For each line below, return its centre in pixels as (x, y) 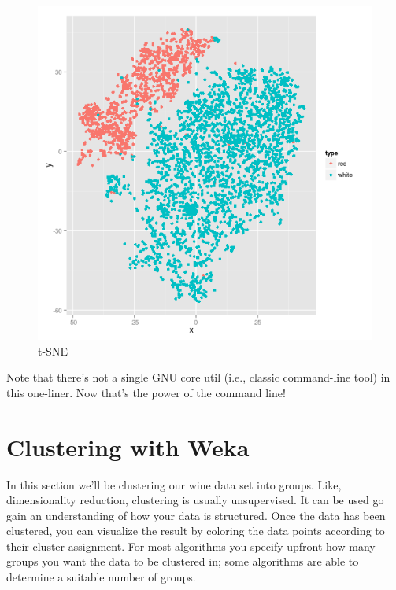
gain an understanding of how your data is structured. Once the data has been (196, 515)
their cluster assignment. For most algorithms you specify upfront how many (191, 546)
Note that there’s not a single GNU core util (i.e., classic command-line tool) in (198, 377)
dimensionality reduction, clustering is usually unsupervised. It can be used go (195, 500)
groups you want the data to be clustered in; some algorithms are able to (183, 561)
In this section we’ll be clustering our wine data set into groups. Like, (174, 484)
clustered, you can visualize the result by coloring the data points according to (196, 531)
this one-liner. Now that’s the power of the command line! (146, 392)
